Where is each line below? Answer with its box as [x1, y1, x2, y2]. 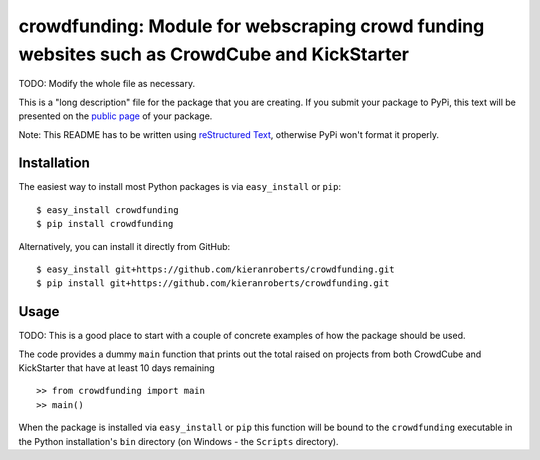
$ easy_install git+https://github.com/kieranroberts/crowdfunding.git [36, 263, 395, 275]
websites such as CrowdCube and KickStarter [18, 43, 410, 65]
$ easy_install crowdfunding [36, 204, 179, 215]
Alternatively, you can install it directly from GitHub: [18, 240, 231, 252]
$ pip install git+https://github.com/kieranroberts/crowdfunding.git [36, 278, 390, 289]
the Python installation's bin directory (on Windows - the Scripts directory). [18, 435, 339, 447]
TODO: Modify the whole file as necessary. [18, 78, 195, 90]
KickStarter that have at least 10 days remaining [18, 362, 215, 374]
